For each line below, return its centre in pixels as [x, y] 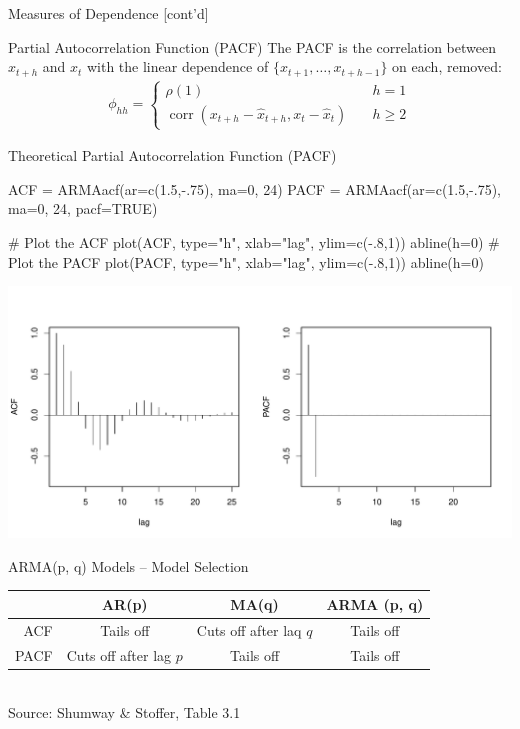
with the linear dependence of [177, 66]
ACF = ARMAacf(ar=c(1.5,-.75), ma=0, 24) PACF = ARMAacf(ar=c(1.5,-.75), [255, 188]
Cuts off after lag [119, 654]
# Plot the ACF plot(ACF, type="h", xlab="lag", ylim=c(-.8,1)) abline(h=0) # [254, 242]
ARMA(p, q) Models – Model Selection [128, 565]
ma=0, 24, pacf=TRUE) [83, 208]
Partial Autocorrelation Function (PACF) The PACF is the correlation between [252, 46]
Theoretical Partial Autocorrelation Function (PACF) [172, 155]
